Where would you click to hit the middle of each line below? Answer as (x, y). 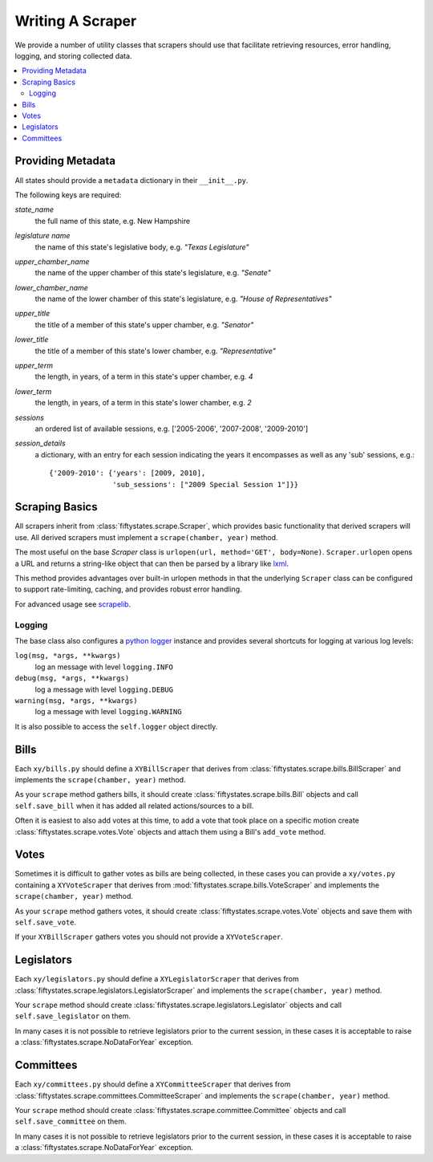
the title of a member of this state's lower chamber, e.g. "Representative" (156, 351)
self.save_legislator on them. (73, 1016)
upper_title (32, 314)
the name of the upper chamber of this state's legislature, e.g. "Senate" (153, 273)
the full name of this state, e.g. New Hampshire (113, 221)
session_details (40, 443)
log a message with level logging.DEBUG (104, 689)
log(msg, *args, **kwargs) (68, 656)
